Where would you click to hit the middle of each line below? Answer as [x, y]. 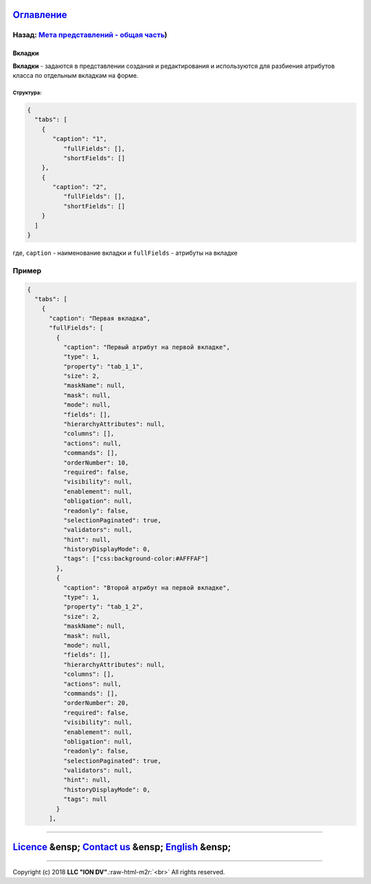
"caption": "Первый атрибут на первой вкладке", [146, 347]
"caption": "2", [80, 187]
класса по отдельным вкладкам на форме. [76, 75]
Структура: [27, 93]
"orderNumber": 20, [96, 703]
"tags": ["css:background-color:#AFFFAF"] [136, 559]
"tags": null [85, 799]
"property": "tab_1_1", [103, 366]
